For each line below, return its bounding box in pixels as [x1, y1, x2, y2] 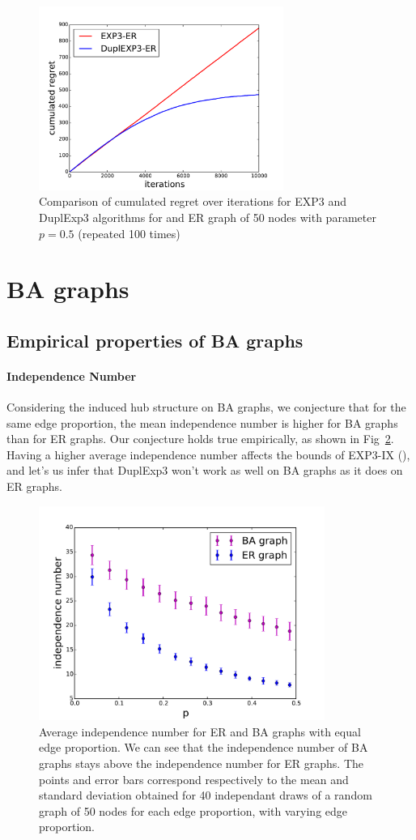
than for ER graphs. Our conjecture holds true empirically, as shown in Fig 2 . [6, 430, 394, 447]
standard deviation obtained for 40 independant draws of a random [39, 787, 372, 804]
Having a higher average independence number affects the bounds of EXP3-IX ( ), [6, 446, 410, 463]
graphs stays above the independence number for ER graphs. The [39, 755, 364, 771]
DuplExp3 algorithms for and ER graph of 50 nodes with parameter [39, 208, 376, 225]
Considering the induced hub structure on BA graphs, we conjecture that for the [6, 399, 406, 416]
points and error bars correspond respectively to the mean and [39, 770, 349, 787]
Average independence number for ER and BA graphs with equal [39, 723, 361, 740]
